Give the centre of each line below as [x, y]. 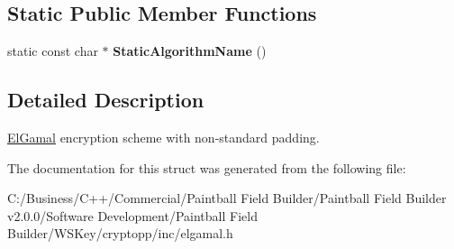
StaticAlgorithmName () [190, 51]
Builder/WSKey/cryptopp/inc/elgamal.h [120, 233]
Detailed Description [106, 100]
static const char [53, 51]
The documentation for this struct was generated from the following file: [207, 167]
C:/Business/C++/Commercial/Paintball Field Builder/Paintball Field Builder [227, 198]
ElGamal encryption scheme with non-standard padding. [163, 137]
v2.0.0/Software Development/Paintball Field [132, 215]
